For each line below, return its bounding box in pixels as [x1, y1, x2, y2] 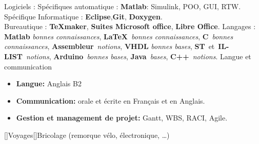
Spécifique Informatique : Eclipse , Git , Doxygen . [4, 11, 163, 21]
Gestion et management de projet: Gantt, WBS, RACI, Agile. [16, 112, 228, 123]
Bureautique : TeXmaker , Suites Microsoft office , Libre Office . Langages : [4, 21, 256, 32]
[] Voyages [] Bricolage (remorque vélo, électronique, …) [4, 129, 170, 140]
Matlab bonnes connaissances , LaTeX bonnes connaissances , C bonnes [4, 31, 233, 41]
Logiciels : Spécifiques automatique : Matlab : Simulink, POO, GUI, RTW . [4, 1, 241, 11]
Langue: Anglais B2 [16, 78, 82, 89]
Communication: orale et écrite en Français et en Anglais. [16, 95, 205, 106]
